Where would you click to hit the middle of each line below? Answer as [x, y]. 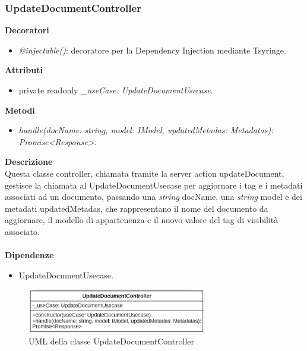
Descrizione [29, 162]
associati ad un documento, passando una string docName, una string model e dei [153, 197]
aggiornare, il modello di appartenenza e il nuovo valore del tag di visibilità [142, 220]
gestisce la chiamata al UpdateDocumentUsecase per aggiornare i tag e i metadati [154, 185]
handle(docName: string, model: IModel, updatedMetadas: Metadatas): [146, 130]
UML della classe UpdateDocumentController [112, 341]
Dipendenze [29, 255]
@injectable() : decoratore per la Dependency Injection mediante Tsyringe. [152, 50]
